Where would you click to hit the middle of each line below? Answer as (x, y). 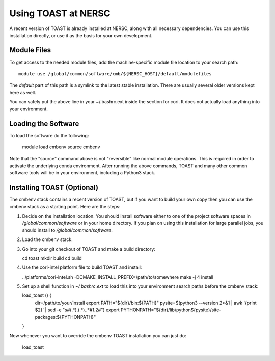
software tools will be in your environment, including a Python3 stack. (82, 173)
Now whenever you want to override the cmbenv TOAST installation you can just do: (98, 336)
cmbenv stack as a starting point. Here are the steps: (65, 206)
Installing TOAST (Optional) (54, 187)
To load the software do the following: (49, 135)
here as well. (23, 93)
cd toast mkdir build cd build (52, 258)
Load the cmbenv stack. (48, 239)
